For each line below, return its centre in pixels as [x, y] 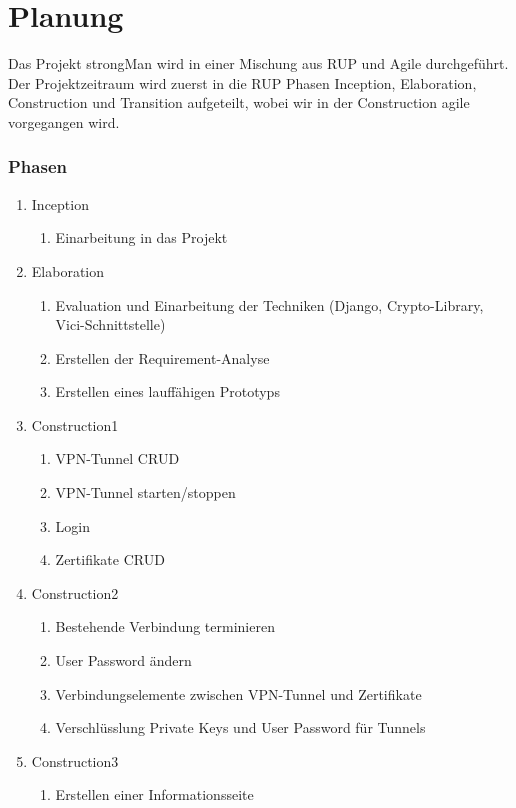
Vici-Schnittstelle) [110, 324]
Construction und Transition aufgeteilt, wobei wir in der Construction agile [239, 102]
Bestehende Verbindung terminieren [165, 626]
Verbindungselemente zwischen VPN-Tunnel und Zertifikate [238, 693]
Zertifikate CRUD [110, 559]
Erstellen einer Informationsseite [154, 794]
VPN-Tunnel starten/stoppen [145, 492]
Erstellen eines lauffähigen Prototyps [167, 391]
